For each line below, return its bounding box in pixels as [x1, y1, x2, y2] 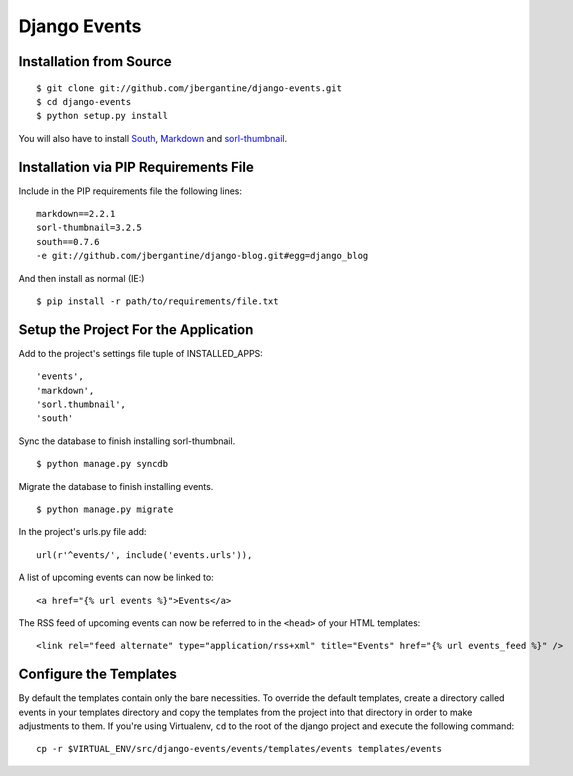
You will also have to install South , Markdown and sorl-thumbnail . [18, 132, 288, 144]
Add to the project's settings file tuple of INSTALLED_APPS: [18, 347, 264, 359]
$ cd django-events [36, 96, 132, 107]
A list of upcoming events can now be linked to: [18, 571, 214, 584]
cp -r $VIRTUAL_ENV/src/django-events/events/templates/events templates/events [36, 743, 443, 755]
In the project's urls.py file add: [18, 526, 147, 538]
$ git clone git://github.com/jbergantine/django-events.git [36, 82, 342, 94]
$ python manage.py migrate [36, 504, 174, 515]
